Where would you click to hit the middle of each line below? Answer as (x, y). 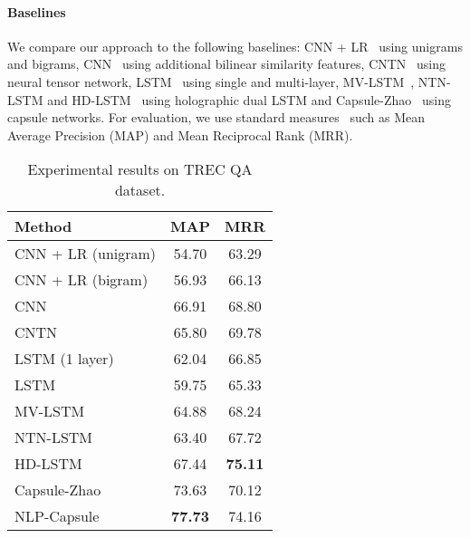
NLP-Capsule (57, 516)
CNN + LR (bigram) (82, 280)
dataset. (140, 190)
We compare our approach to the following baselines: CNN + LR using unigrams (235, 46)
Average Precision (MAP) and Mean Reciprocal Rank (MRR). (180, 134)
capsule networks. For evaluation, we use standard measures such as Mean (216, 117)
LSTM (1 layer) (64, 359)
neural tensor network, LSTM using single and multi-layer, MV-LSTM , (211, 81)
